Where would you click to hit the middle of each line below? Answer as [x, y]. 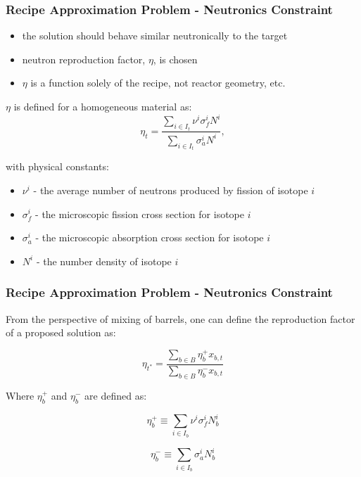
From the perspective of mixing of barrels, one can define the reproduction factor [180, 318]
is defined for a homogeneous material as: [103, 106]
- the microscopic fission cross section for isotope [140, 214]
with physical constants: [57, 166]
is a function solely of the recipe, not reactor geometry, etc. [158, 83]
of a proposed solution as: [61, 332]
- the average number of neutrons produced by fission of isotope [171, 190]
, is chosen [175, 59]
